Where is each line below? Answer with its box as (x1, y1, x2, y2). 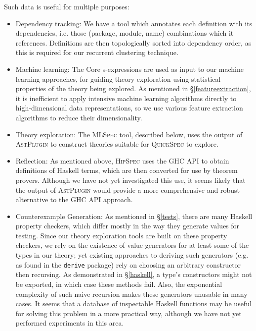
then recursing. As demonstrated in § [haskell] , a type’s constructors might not (15, 269, 252, 279)
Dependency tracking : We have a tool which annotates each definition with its (15, 18, 253, 28)
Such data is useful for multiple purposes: (4, 1, 129, 11)
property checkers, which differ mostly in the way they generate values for (15, 221, 240, 231)
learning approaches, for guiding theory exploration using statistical (15, 73, 221, 84)
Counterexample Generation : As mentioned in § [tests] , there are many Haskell (15, 211, 253, 221)
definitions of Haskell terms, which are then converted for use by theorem (15, 165, 238, 175)
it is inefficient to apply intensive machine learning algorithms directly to (15, 93, 237, 103)
